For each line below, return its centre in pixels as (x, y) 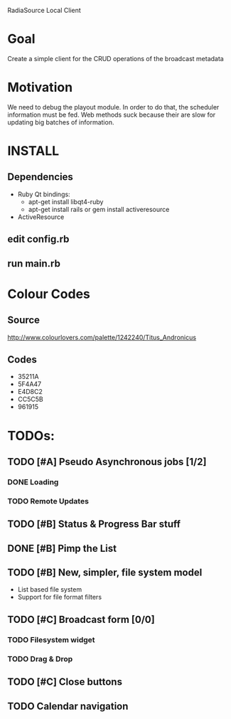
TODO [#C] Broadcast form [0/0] (81, 619)
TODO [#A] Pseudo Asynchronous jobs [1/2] (107, 462)
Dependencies (40, 177)
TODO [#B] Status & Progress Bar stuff (94, 524)
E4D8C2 (30, 392)
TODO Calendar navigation (68, 706)
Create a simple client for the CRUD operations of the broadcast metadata (116, 58)
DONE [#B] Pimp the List (62, 548)
